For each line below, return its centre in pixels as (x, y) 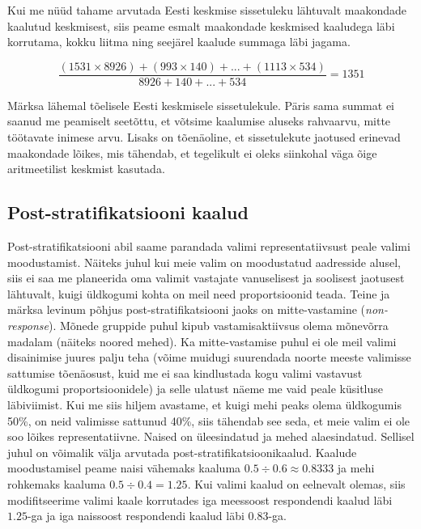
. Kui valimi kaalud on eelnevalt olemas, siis (296, 483)
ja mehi (356, 468)
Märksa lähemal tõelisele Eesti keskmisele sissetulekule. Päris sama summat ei (201, 105)
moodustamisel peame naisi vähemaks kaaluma (124, 468)
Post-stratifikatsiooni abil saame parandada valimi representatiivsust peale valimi (209, 246)
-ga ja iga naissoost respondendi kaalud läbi (136, 516)
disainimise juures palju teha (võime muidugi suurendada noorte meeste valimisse (209, 357)
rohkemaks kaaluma (57, 483)
